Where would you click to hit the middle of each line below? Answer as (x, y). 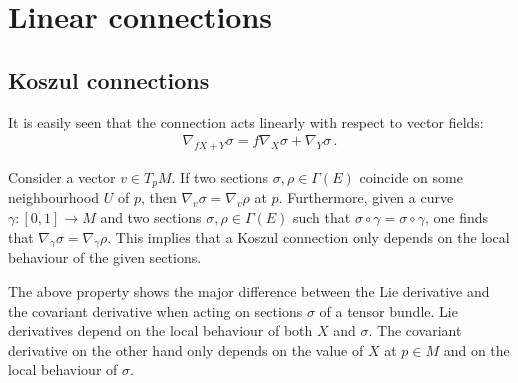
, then (158, 197)
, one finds (456, 217)
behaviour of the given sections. (105, 257)
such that (321, 217)
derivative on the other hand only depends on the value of (186, 349)
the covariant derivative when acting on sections (155, 310)
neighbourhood (54, 197)
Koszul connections (109, 79)
